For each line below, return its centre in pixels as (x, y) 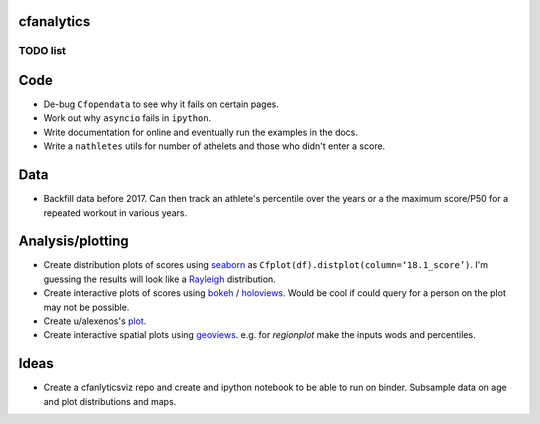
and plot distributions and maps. (110, 401)
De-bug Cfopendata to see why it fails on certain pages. (161, 104)
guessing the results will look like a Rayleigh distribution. (160, 279)
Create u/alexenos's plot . (95, 321)
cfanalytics (54, 21)
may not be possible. (86, 307)
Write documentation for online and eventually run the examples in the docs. (201, 132)
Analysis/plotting (73, 241)
